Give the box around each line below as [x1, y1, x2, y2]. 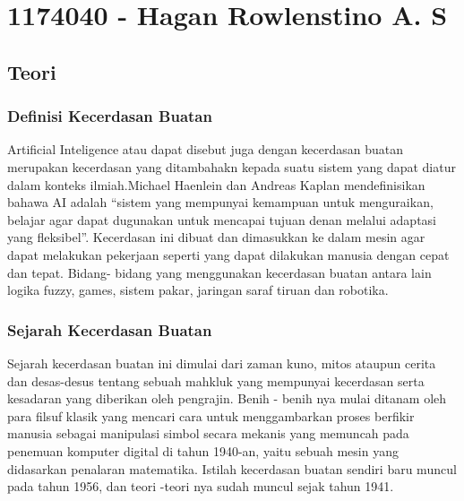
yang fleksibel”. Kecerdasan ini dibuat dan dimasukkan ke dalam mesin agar [7, 228, 425, 246]
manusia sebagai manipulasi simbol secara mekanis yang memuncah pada [7, 424, 409, 443]
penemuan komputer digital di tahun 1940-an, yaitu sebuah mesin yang [7, 441, 399, 460]
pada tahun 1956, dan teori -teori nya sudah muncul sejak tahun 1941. [7, 477, 394, 496]
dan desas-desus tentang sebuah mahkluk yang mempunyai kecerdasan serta [7, 371, 425, 390]
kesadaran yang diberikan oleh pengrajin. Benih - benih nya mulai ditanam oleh [7, 389, 447, 408]
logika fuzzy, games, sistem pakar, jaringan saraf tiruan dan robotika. [7, 281, 389, 299]
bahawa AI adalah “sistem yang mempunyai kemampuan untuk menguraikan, [7, 193, 434, 212]
